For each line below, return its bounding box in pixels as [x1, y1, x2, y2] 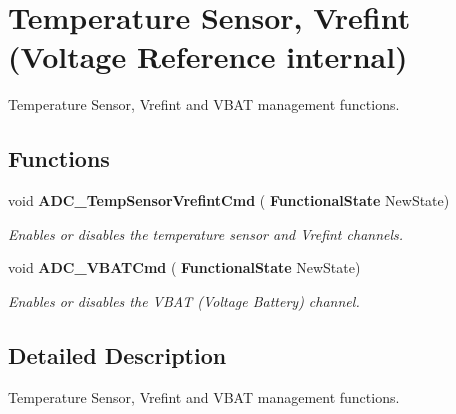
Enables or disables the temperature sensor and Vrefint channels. [8, 223, 404, 244]
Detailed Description [8, 339, 227, 370]
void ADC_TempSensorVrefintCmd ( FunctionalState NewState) [8, 190, 450, 211]
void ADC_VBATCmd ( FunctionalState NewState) [8, 257, 361, 278]
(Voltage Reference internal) [8, 36, 408, 77]
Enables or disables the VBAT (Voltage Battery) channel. [8, 290, 360, 311]
